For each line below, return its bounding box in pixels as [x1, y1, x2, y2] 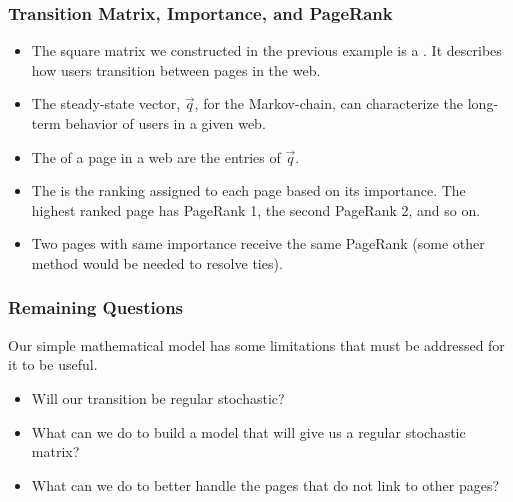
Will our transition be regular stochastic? [31, 387, 285, 408]
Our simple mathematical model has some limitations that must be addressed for [8, 334, 505, 355]
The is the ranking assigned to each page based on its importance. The [31, 180, 466, 201]
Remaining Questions [8, 295, 184, 320]
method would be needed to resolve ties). [31, 252, 283, 273]
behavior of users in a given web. [65, 113, 266, 133]
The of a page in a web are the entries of [31, 146, 281, 167]
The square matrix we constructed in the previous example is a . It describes [31, 40, 502, 61]
